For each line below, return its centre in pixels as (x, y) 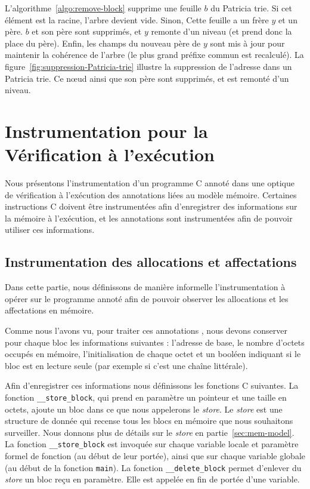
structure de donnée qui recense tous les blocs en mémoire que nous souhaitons (149, 421)
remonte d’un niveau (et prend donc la (221, 31)
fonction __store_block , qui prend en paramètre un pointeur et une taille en (146, 397)
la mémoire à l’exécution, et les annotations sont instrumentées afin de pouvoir (149, 218)
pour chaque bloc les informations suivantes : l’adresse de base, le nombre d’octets (155, 342)
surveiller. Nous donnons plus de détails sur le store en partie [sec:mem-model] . (150, 432)
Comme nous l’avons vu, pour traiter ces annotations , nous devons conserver (146, 330)
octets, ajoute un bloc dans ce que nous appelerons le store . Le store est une (144, 409)
